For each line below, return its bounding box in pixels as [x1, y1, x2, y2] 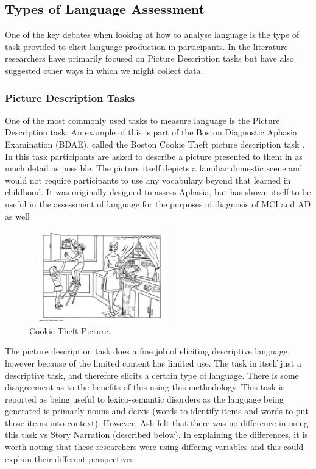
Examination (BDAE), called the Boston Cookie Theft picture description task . [5, 137, 305, 150]
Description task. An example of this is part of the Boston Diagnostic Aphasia [5, 126, 297, 138]
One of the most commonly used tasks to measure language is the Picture [5, 113, 280, 126]
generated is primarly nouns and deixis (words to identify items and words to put [5, 404, 309, 417]
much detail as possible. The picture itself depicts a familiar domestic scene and [5, 162, 303, 174]
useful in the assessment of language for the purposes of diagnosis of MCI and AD [5, 197, 311, 210]
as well [5, 209, 30, 222]
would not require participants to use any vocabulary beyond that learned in [5, 173, 291, 186]
